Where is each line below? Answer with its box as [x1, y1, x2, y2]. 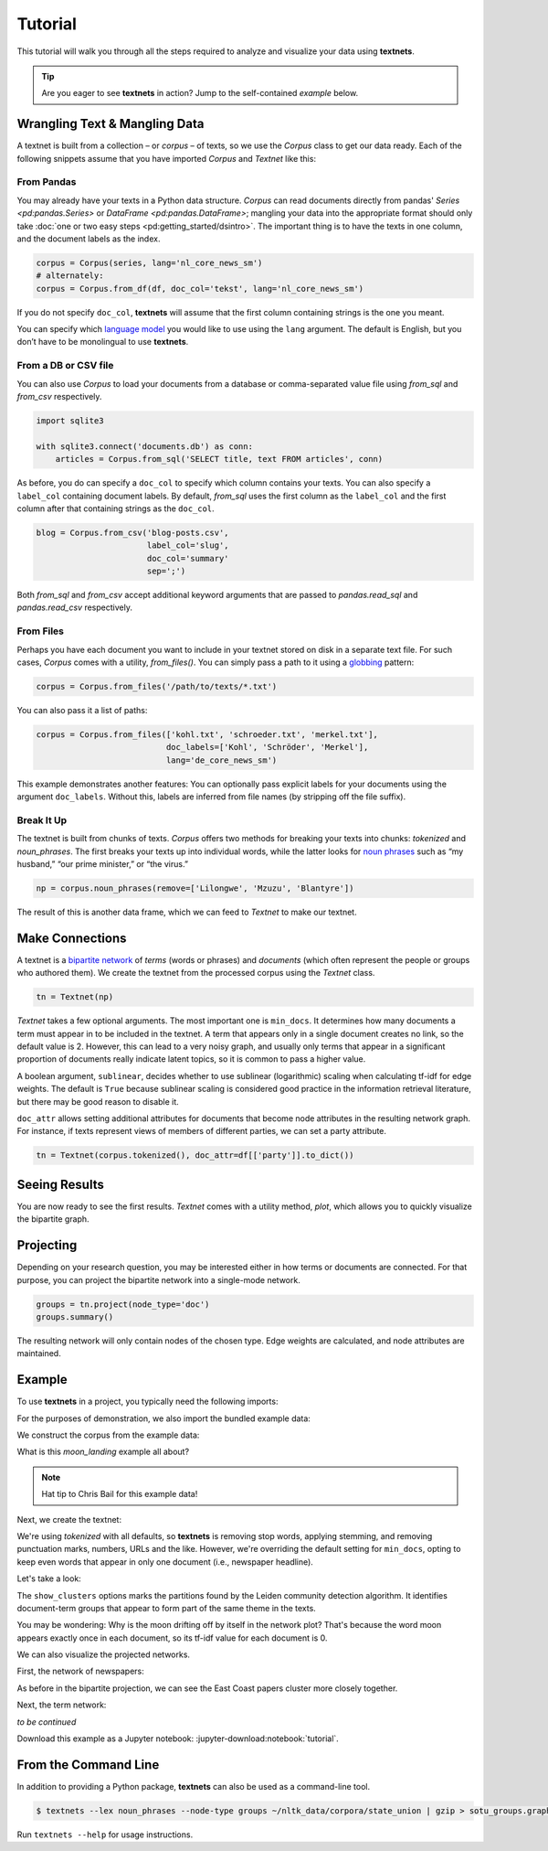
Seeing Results [16, 1176, 104, 1193]
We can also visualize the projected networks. [16, 1649, 191, 1660]
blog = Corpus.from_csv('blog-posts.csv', [36, 527, 229, 538]
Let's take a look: [16, 1573, 81, 1584]
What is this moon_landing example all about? [16, 1446, 190, 1458]
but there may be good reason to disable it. [16, 1096, 180, 1107]
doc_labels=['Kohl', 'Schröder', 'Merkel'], [165, 742, 369, 753]
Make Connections [16, 930, 127, 946]
